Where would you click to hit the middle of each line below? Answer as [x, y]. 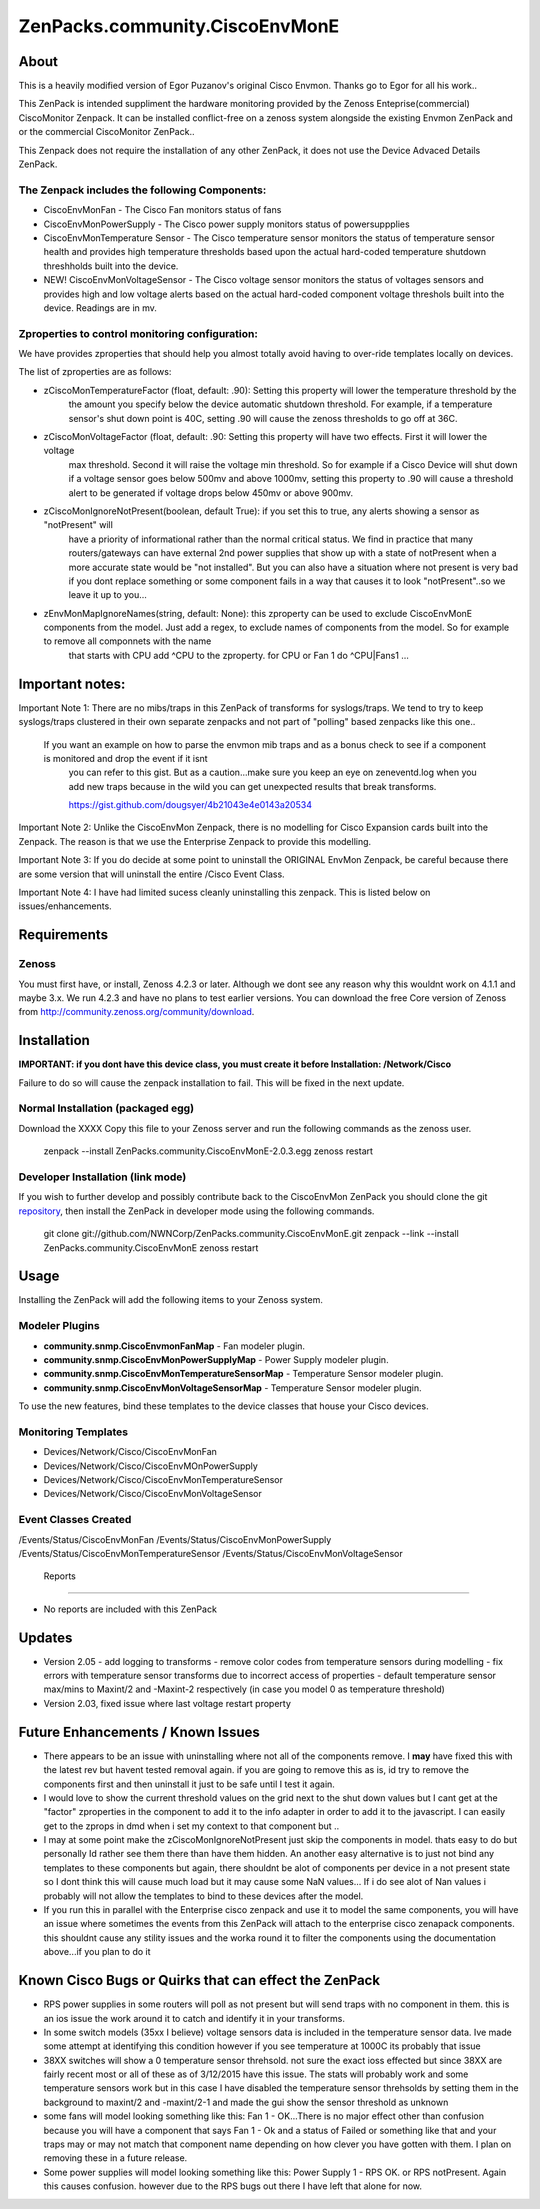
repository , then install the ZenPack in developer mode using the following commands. [196, 1211]
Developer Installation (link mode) [102, 1177]
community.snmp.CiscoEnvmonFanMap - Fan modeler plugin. [174, 1346]
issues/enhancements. [65, 906]
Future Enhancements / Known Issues [139, 1731]
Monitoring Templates [73, 1432]
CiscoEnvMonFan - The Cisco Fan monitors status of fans [162, 210]
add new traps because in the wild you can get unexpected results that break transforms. [252, 786]
